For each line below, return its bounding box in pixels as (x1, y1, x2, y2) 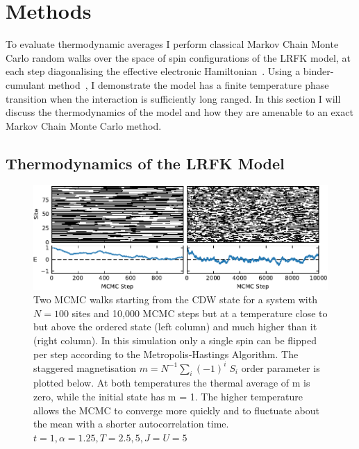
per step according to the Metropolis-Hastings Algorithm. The (33, 346, 299, 361)
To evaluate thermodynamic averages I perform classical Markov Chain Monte (6, 37, 339, 51)
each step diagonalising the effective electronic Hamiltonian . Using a (6, 64, 301, 78)
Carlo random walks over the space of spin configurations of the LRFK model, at (6, 50, 351, 65)
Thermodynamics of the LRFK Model (6, 152, 285, 173)
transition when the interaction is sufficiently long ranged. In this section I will (6, 91, 341, 105)
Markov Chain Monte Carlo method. (6, 118, 162, 133)
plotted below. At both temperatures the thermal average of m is (33, 375, 310, 390)
